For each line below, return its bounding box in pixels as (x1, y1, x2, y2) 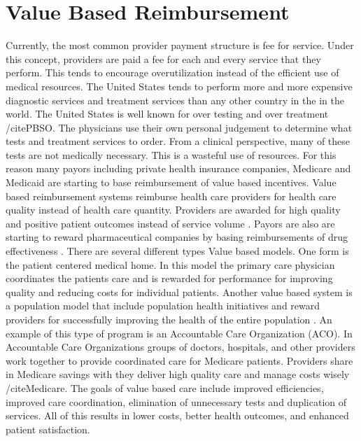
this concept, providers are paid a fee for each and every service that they (6, 51, 321, 66)
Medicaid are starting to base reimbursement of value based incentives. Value (6, 175, 337, 190)
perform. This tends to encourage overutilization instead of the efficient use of (6, 65, 339, 80)
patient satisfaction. (6, 421, 90, 436)
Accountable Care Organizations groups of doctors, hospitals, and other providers (6, 339, 355, 354)
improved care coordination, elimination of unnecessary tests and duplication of (6, 394, 347, 409)
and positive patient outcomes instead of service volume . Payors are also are (6, 216, 335, 230)
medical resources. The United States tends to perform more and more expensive (6, 78, 353, 93)
